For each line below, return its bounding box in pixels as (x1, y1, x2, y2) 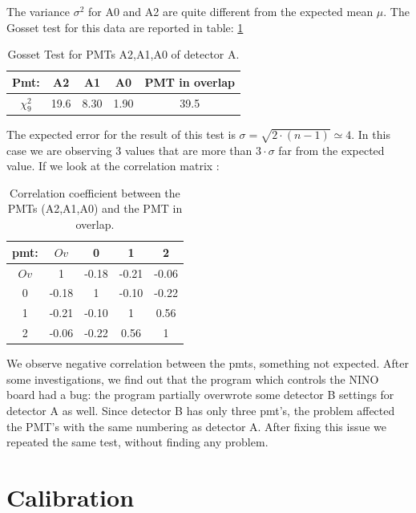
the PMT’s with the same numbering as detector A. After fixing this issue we (6, 417, 387, 434)
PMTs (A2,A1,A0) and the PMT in (7, 200, 183, 217)
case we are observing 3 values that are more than (6, 141, 252, 158)
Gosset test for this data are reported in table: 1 (6, 18, 244, 35)
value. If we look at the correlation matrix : (6, 157, 220, 174)
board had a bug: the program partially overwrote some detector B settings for (6, 386, 394, 403)
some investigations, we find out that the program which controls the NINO (6, 370, 379, 387)
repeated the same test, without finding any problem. (6, 434, 269, 450)
